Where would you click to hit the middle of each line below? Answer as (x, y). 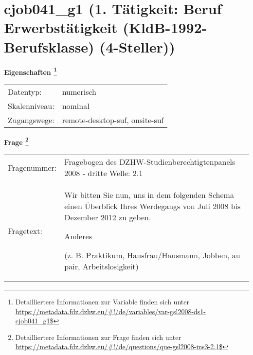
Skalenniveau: (31, 106)
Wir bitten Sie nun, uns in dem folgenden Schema (149, 195)
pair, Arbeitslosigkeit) (101, 266)
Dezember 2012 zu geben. (108, 217)
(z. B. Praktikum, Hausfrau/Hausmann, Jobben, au (152, 255)
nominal (76, 106)
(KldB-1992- (165, 27)
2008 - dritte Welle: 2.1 (104, 173)
